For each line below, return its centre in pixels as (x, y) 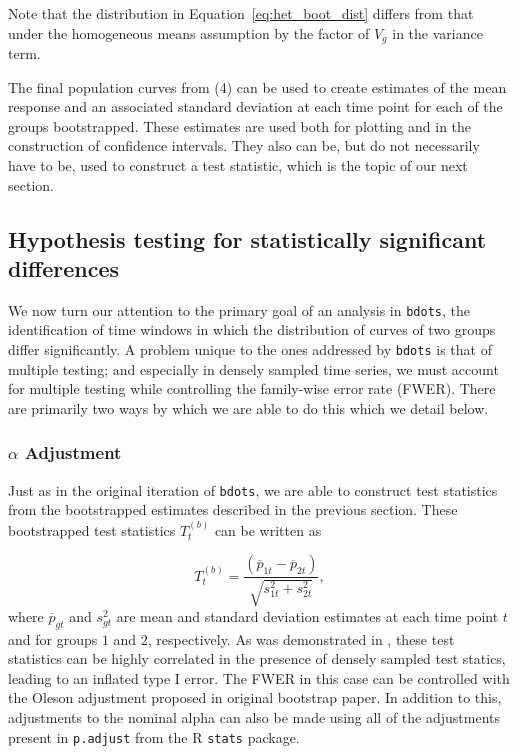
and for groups (53, 638)
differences (64, 267)
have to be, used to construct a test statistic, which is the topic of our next (238, 165)
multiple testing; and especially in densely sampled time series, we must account (253, 368)
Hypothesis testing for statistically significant (247, 238)
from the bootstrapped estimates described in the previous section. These (233, 509)
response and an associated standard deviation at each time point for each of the (255, 106)
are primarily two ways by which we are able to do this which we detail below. (248, 407)
